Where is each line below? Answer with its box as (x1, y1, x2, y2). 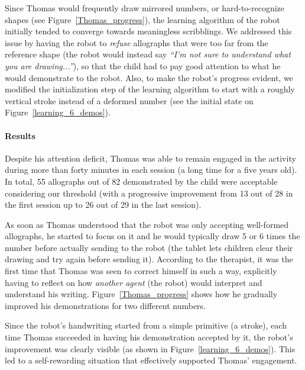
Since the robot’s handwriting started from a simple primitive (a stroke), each (5, 319, 287, 332)
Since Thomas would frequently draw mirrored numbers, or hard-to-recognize (5, 2, 285, 14)
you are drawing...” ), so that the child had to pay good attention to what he (5, 59, 281, 72)
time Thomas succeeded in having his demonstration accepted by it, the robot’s (5, 331, 293, 343)
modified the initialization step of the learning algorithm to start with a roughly (5, 83, 295, 95)
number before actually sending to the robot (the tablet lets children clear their (5, 241, 293, 253)
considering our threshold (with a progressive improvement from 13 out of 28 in (5, 186, 293, 199)
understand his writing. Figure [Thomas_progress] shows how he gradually (5, 288, 278, 300)
